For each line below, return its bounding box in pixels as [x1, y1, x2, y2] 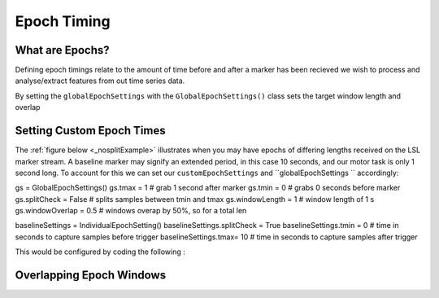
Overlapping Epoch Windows [15, 269, 167, 283]
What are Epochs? [15, 43, 110, 57]
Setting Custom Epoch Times [15, 124, 166, 138]
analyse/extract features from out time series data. [15, 76, 185, 85]
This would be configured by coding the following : [15, 247, 186, 256]
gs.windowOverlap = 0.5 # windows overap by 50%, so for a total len [15, 206, 247, 216]
